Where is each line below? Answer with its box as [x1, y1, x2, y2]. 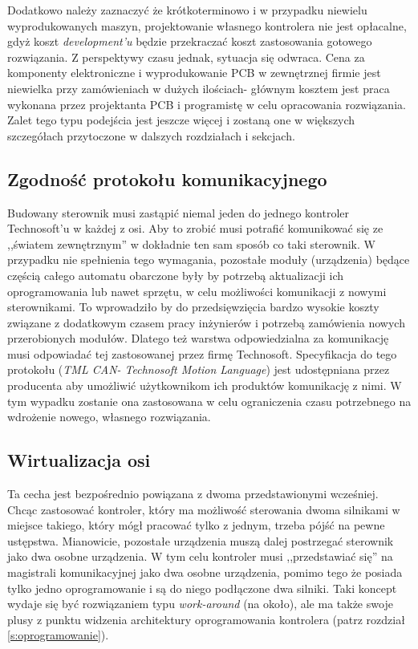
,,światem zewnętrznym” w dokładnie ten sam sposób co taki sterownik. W [7, 235, 375, 252]
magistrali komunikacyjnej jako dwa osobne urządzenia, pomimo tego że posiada [7, 564, 403, 581]
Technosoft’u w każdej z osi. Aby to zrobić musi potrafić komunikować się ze [7, 220, 384, 237]
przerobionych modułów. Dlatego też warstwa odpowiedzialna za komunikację [7, 330, 389, 347]
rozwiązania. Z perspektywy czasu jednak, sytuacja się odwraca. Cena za [7, 48, 365, 65]
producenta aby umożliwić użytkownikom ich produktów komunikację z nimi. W [7, 377, 402, 394]
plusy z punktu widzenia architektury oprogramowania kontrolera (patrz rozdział [7, 610, 405, 627]
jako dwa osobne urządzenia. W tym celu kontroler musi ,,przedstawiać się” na [7, 548, 393, 565]
